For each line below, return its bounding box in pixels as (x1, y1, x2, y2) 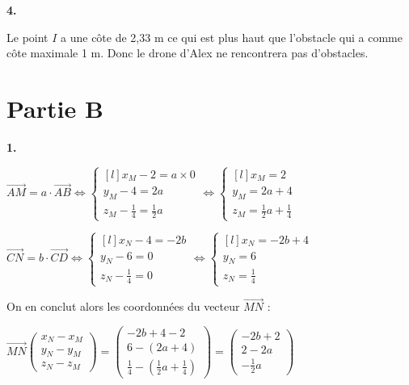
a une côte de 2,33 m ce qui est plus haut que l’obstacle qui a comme (61, 28, 403, 45)
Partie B (6, 91, 103, 124)
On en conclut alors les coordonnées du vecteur (6, 298, 240, 315)
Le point (6, 28, 48, 45)
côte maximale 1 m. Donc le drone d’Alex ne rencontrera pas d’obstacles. (6, 44, 369, 61)
